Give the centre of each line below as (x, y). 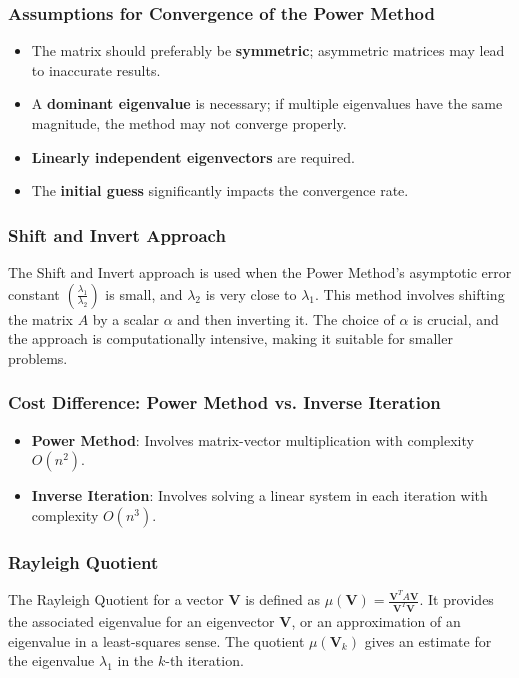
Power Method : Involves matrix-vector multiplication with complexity (252, 439)
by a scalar (126, 318)
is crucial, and (456, 318)
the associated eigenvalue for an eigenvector (141, 620)
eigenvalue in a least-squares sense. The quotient (156, 640)
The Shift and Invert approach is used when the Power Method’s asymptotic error (260, 272)
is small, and (144, 293)
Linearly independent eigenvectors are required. (193, 156)
